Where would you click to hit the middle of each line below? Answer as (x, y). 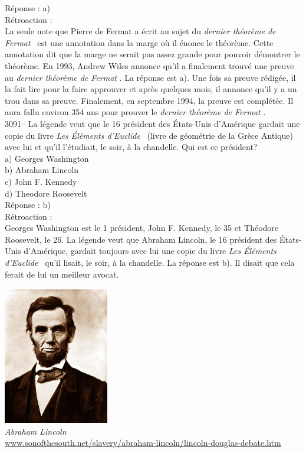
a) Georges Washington (47, 158)
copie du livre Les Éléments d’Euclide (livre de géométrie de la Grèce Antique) (149, 135)
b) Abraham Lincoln (42, 170)
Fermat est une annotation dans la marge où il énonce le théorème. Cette (139, 42)
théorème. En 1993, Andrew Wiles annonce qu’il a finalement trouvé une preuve (149, 65)
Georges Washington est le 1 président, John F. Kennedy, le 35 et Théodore (142, 228)
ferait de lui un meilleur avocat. (62, 274)
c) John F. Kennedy (41, 181)
